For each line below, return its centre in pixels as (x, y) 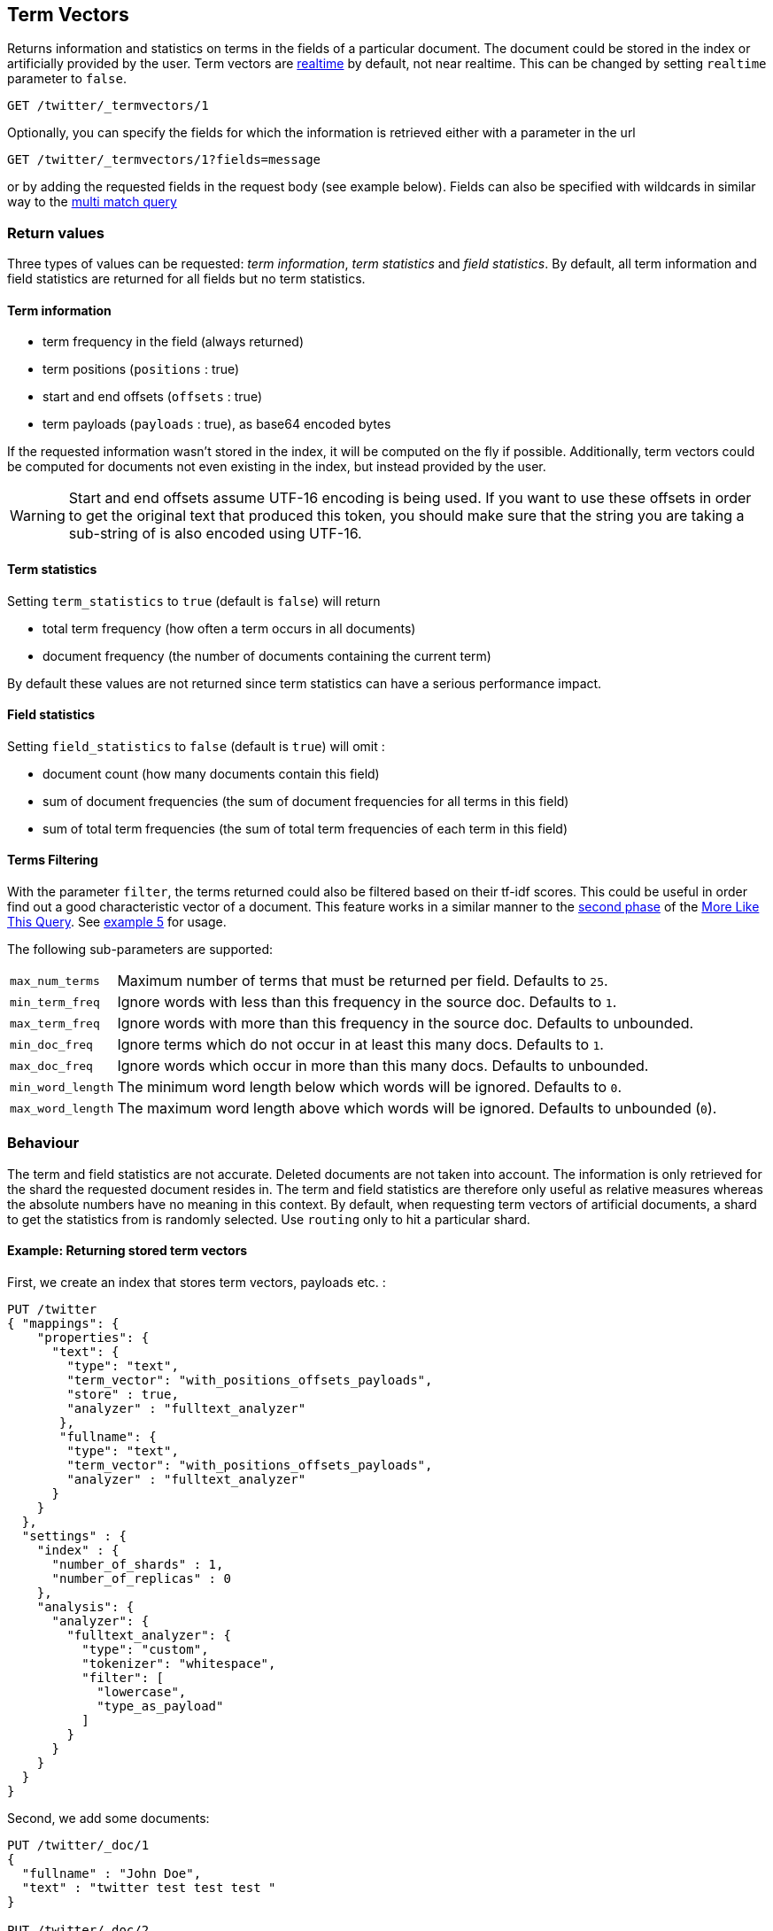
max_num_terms (55, 981)
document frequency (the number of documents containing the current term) (267, 655)
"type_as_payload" (160, 1706)
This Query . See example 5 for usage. (117, 922)
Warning (38, 516)
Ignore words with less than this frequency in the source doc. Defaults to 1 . (367, 1002)
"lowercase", (142, 1692)
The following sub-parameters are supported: (140, 950)
